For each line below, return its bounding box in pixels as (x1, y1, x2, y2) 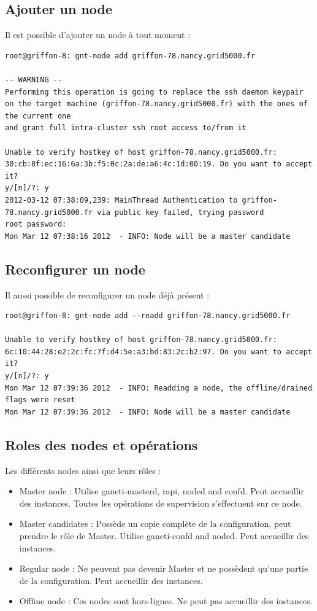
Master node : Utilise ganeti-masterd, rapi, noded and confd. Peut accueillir (19, 485, 304, 497)
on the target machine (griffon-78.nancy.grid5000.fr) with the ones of (5, 99, 308, 109)
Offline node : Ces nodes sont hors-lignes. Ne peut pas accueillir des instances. (19, 594, 313, 607)
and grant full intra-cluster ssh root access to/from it (5, 123, 246, 133)
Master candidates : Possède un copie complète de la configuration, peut (19, 517, 291, 530)
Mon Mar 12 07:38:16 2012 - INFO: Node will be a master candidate (5, 232, 291, 241)
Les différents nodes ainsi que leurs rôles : (5, 464, 161, 477)
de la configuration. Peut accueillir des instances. (19, 574, 203, 586)
